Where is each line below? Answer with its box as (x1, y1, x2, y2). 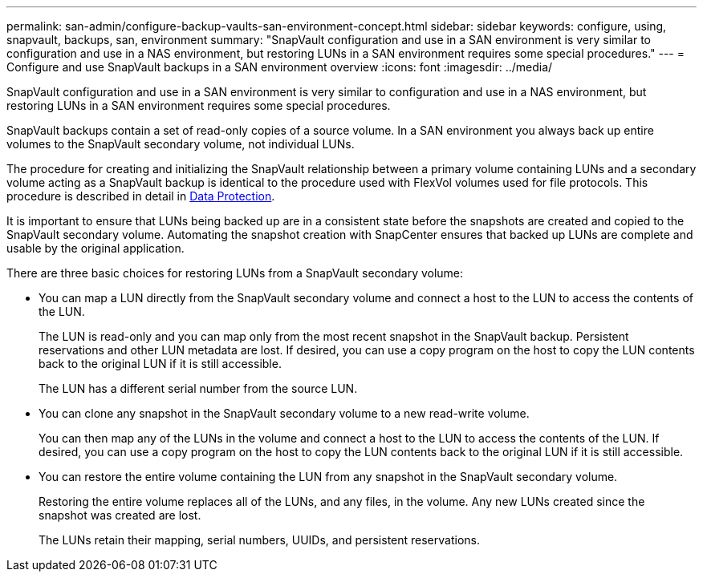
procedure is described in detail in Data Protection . (6, 189, 275, 203)
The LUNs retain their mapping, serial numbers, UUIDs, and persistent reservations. (39, 533, 480, 547)
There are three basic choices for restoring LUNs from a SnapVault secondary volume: (6, 266, 464, 280)
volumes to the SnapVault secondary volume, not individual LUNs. (6, 137, 355, 151)
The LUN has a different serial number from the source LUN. (39, 382, 358, 395)
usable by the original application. (6, 241, 185, 255)
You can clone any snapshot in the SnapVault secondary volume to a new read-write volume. (39, 406, 530, 420)
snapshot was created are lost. (39, 508, 201, 522)
